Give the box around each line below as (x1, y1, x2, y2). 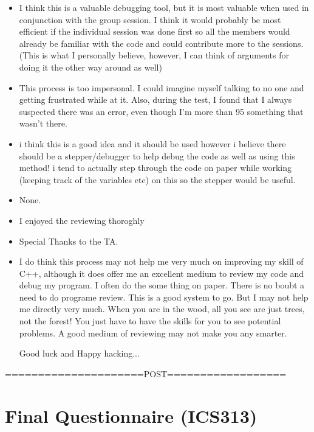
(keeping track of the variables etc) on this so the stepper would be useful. (19, 173, 296, 186)
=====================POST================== (5, 367, 287, 380)
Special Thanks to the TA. (19, 234, 118, 247)
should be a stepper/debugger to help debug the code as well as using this (19, 149, 295, 162)
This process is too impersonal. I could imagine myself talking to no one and (19, 81, 304, 94)
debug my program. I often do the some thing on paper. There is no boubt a (19, 279, 305, 291)
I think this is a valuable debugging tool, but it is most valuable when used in (19, 1, 309, 13)
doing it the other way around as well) (19, 60, 162, 73)
